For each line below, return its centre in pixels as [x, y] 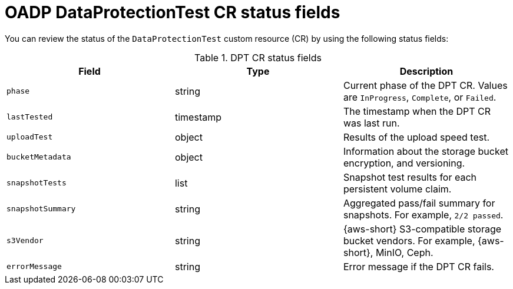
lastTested [30, 117]
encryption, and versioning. [404, 163]
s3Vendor [25, 241]
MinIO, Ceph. [404, 252]
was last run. [371, 123]
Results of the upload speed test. [416, 137]
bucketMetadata [39, 157]
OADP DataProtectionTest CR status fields [173, 12]
